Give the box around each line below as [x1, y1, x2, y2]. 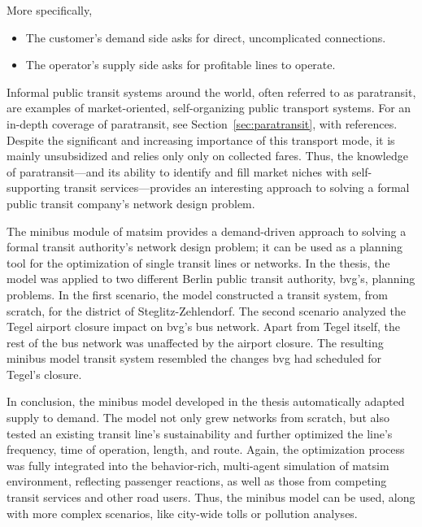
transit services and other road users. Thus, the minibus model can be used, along [7, 489, 415, 506]
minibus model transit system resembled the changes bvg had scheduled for [7, 350, 382, 367]
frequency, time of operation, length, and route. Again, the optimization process [7, 441, 405, 458]
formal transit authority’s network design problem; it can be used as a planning [7, 238, 403, 255]
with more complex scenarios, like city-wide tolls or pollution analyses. [7, 504, 358, 521]
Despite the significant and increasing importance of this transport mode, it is [7, 131, 395, 148]
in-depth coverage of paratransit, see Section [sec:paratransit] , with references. [7, 115, 398, 132]
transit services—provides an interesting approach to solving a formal [63, 179, 410, 196]
